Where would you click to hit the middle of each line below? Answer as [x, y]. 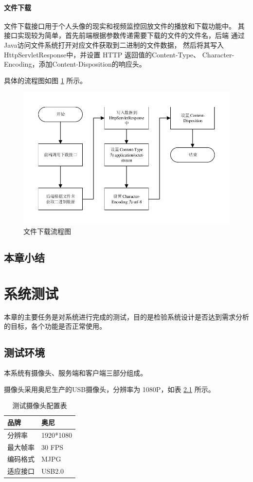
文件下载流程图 [47, 231]
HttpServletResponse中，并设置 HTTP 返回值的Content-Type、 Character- [119, 54]
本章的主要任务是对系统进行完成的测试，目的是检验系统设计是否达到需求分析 [126, 316]
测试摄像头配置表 [40, 405]
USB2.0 [53, 471]
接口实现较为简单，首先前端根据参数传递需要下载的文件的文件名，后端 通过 [124, 35]
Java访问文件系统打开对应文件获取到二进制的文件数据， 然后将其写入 [114, 45]
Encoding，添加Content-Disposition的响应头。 [75, 64]
